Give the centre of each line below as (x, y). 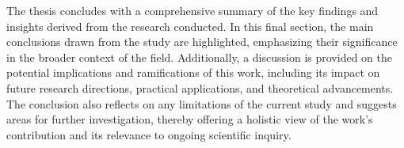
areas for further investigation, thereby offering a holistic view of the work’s (190, 119)
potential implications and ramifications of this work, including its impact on (193, 72)
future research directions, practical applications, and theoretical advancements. (200, 87)
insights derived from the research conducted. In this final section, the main (190, 26)
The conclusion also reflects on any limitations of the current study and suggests (202, 103)
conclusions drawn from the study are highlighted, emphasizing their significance (202, 42)
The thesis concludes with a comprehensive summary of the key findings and (192, 10)
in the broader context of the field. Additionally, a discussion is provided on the (199, 57)
